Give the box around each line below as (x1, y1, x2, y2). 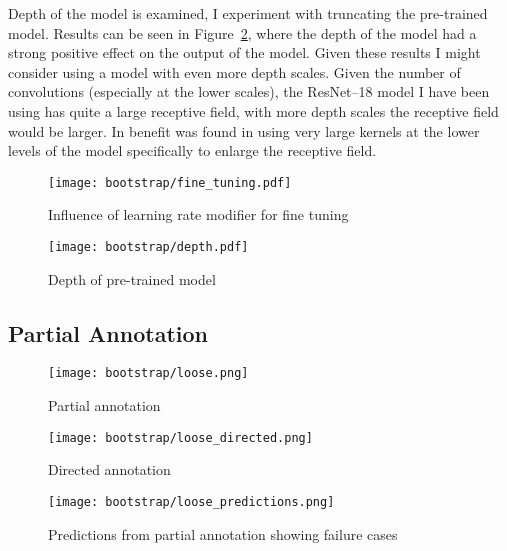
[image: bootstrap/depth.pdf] (48, 240, 249, 254)
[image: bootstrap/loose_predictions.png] (48, 494, 335, 509)
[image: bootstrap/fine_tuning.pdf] (48, 175, 292, 190)
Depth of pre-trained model (48, 268, 216, 289)
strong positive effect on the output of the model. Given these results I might (8, 42, 481, 63)
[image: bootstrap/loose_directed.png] (48, 430, 313, 445)
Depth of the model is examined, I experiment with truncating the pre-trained (8, 3, 488, 23)
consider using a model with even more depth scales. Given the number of (8, 61, 461, 82)
